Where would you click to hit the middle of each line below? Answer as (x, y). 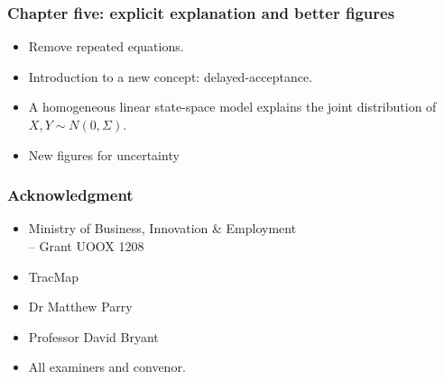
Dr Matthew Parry (80, 307)
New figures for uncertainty (104, 154)
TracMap (54, 276)
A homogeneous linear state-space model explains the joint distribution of (232, 107)
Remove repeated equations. (106, 46)
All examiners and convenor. (107, 367)
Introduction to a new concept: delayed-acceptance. (171, 76)
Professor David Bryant (93, 336)
